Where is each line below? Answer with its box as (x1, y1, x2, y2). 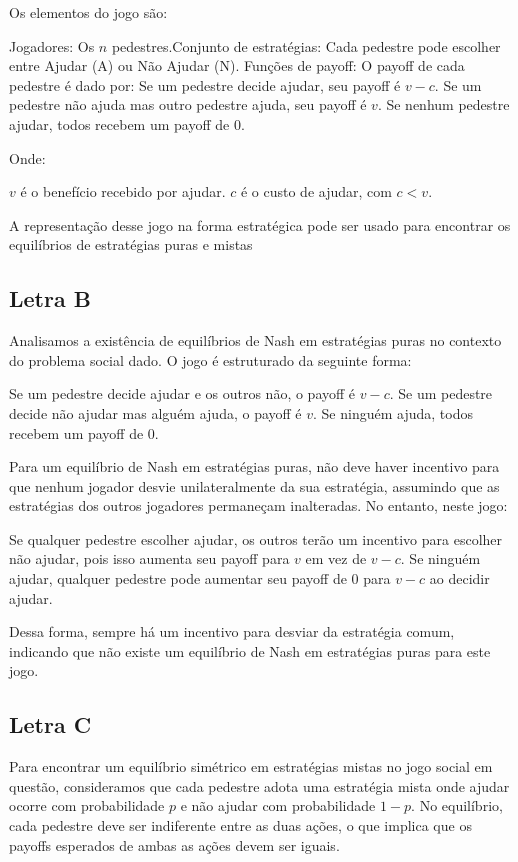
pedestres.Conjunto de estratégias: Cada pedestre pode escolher (111, 35, 501, 56)
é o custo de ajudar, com (240, 181, 392, 202)
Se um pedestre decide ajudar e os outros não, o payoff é (9, 383, 356, 404)
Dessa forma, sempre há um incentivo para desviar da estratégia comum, (9, 621, 455, 642)
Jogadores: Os (9, 35, 95, 56)
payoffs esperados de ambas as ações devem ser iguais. (9, 834, 340, 855)
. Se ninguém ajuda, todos (313, 402, 473, 423)
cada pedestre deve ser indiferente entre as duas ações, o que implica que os (9, 815, 472, 836)
